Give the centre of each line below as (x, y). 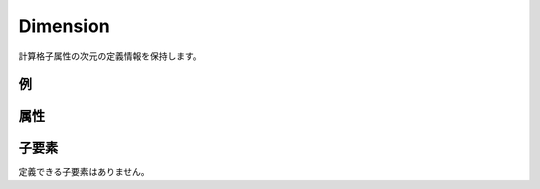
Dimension (64, 26)
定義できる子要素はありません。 (84, 172)
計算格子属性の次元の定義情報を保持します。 (110, 56)
